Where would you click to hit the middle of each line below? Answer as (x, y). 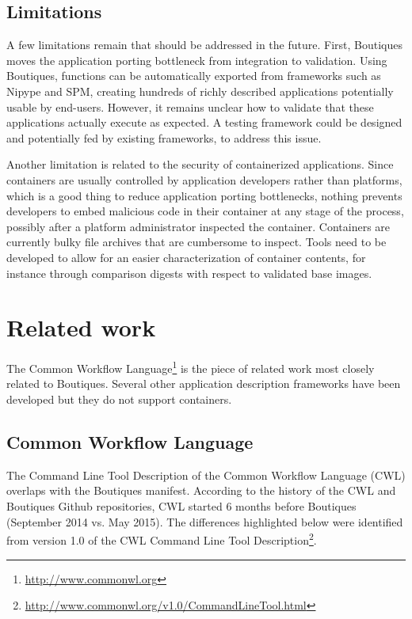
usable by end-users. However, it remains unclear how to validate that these (190, 106)
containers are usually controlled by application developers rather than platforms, (204, 179)
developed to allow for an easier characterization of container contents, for (186, 257)
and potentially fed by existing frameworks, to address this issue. (164, 137)
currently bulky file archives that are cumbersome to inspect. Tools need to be (196, 242)
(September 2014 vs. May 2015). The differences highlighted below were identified (205, 521)
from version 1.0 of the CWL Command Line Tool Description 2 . (162, 539)
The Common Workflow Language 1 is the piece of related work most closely (191, 367)
